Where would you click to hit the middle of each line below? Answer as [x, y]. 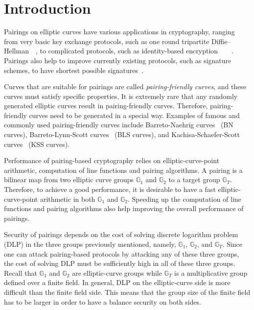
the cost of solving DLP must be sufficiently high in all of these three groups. [120, 263]
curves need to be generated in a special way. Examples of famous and [134, 115]
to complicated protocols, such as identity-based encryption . [137, 51]
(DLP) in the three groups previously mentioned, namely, [90, 244]
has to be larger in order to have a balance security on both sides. [103, 301]
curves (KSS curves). [37, 144]
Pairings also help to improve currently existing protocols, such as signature [118, 60]
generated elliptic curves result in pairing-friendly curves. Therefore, [106, 106]
